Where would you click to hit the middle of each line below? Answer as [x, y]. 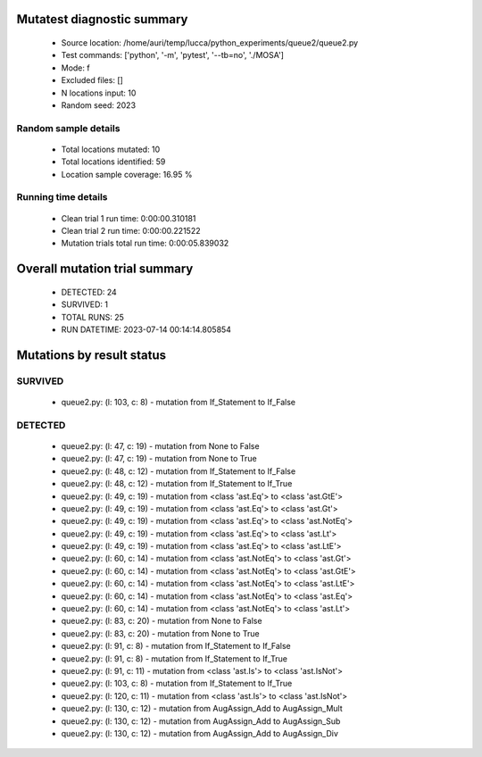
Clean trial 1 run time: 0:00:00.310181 [129, 218]
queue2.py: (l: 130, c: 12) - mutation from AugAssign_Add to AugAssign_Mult [202, 709]
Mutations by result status [91, 355]
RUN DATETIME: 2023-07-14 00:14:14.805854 [146, 329]
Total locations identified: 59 [113, 162]
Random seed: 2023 [99, 105]
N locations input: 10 [99, 93]
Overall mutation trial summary [105, 269]
